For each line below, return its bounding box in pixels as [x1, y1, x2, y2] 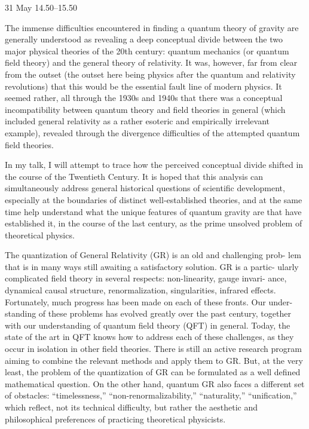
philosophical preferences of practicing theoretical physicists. [5, 412, 226, 425]
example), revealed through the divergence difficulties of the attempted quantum [5, 126, 300, 139]
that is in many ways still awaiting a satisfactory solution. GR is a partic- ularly [5, 260, 299, 272]
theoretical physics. [5, 228, 75, 241]
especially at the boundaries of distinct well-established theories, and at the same [5, 193, 302, 206]
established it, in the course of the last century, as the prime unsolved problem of [5, 217, 302, 229]
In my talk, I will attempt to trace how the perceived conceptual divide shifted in [5, 158, 304, 171]
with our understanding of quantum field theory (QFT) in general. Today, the [5, 318, 290, 331]
